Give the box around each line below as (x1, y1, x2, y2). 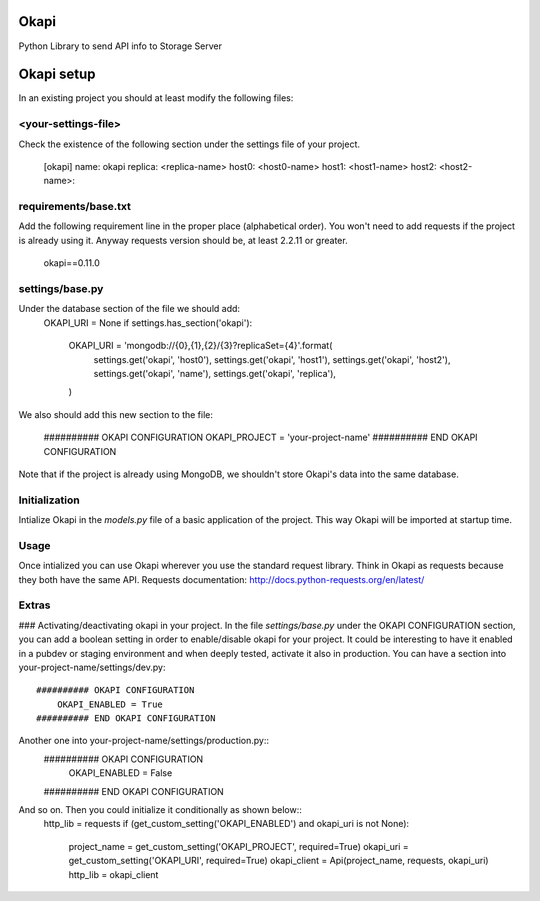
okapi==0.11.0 (43, 257, 100, 269)
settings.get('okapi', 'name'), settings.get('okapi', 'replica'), (93, 367, 337, 379)
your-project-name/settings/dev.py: (18, 661, 166, 673)
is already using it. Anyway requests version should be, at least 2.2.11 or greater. (18, 234, 349, 246)
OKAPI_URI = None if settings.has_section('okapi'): (43, 316, 253, 329)
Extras (18, 598, 51, 612)
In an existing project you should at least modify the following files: (18, 92, 294, 104)
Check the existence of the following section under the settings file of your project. (18, 138, 360, 150)
